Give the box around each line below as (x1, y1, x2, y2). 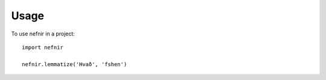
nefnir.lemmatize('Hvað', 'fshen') (22, 61, 127, 67)
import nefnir (22, 44, 63, 51)
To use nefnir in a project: (11, 30, 75, 37)
